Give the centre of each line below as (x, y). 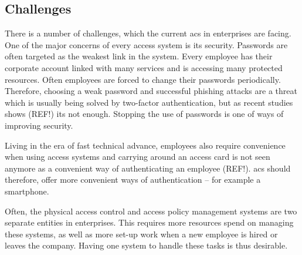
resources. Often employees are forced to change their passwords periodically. (143, 79)
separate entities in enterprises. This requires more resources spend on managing (149, 222)
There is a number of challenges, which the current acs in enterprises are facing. (148, 33)
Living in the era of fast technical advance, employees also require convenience (145, 145)
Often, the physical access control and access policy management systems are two (151, 211)
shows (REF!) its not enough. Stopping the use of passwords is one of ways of (144, 114)
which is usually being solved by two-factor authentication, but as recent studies (149, 102)
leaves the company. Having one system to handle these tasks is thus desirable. (146, 245)
